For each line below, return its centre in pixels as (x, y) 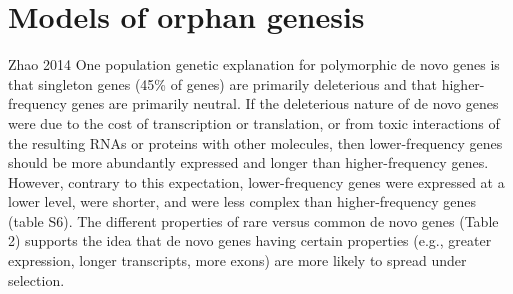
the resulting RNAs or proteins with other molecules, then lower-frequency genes (255, 142)
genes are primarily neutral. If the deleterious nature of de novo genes (285, 103)
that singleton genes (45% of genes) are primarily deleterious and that (223, 83)
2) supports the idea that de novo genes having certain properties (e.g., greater (250, 240)
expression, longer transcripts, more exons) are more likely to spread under (237, 260)
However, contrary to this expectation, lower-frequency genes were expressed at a (256, 181)
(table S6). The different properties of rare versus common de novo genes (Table (253, 220)
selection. (36, 279)
